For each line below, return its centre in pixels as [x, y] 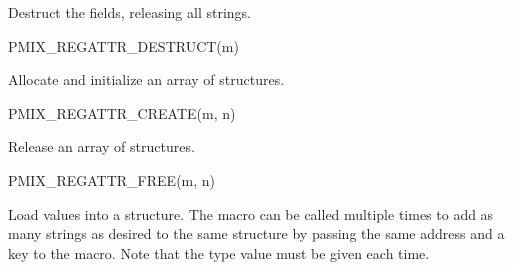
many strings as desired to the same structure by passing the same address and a [256, 233]
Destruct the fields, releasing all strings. [129, 12]
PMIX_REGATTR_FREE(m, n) [112, 179]
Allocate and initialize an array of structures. [146, 79]
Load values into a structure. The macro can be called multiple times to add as [251, 213]
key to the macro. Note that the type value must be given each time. [219, 252]
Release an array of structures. [101, 146]
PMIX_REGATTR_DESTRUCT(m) [123, 45]
